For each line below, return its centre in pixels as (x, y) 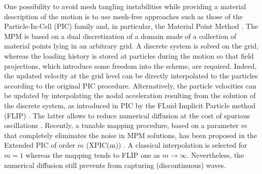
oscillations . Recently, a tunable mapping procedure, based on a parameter (121, 125)
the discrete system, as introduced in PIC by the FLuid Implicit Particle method (130, 105)
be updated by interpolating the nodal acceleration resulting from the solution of (130, 95)
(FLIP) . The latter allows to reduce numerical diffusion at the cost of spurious (127, 115)
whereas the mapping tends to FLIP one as (93, 155)
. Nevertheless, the (215, 155)
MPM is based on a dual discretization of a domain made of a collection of (120, 36)
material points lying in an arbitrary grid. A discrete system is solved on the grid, (131, 46)
